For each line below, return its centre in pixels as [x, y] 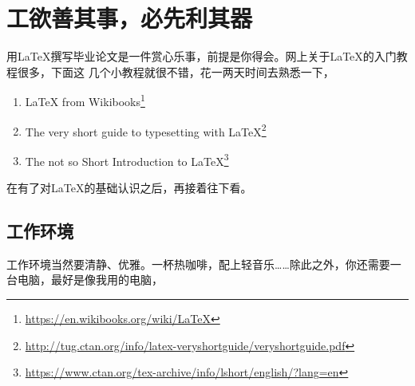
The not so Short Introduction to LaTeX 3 [127, 160]
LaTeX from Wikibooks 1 [85, 100]
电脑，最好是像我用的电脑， [90, 280]
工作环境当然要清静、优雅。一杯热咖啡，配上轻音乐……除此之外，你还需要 [198, 264]
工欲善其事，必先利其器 [130, 18]
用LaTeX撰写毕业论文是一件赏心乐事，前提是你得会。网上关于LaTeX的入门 [202, 56]
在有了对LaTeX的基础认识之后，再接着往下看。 [129, 188]
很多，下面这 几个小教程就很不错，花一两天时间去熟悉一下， [176, 71]
